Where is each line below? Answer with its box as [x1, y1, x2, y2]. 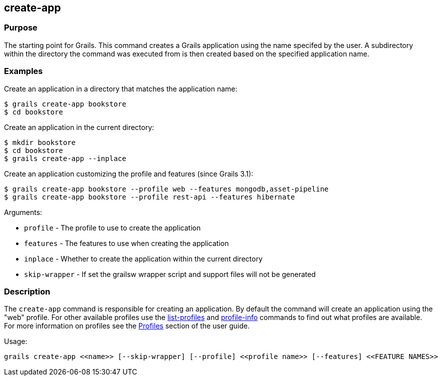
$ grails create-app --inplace [4, 154, 126, 162]
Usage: [4, 337, 27, 346]
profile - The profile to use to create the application [24, 223, 201, 232]
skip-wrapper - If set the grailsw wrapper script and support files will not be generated [24, 269, 316, 278]
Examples [4, 66, 43, 76]
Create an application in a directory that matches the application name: [4, 84, 237, 93]
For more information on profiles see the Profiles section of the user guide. [4, 321, 250, 330]
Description [4, 286, 50, 296]
